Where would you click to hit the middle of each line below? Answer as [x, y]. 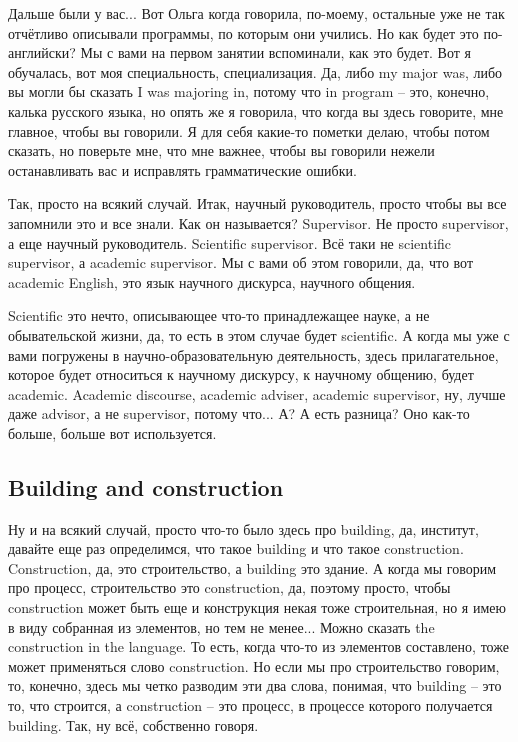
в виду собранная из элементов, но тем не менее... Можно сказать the [221, 626]
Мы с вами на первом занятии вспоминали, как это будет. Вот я [275, 52]
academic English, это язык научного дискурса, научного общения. [212, 281]
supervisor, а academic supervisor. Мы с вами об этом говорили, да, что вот [241, 262]
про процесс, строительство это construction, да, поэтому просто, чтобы [229, 587]
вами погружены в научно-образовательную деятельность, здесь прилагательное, [253, 354]
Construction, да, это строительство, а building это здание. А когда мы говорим [252, 567]
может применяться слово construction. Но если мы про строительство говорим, [254, 665]
